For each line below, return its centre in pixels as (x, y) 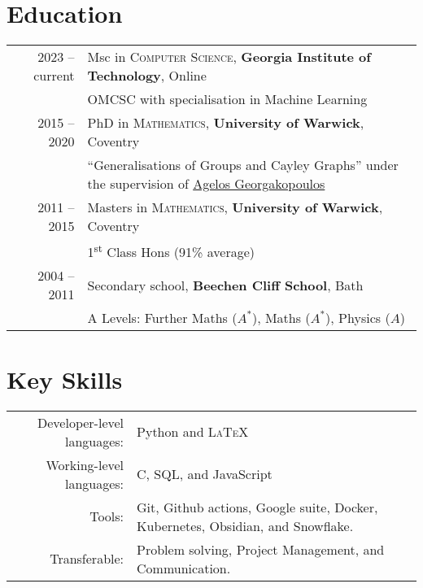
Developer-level (81, 422)
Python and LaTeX (193, 432)
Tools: (107, 516)
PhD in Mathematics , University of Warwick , (226, 123)
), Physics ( (358, 318)
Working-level (85, 464)
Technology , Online (147, 76)
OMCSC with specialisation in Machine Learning (227, 99)
